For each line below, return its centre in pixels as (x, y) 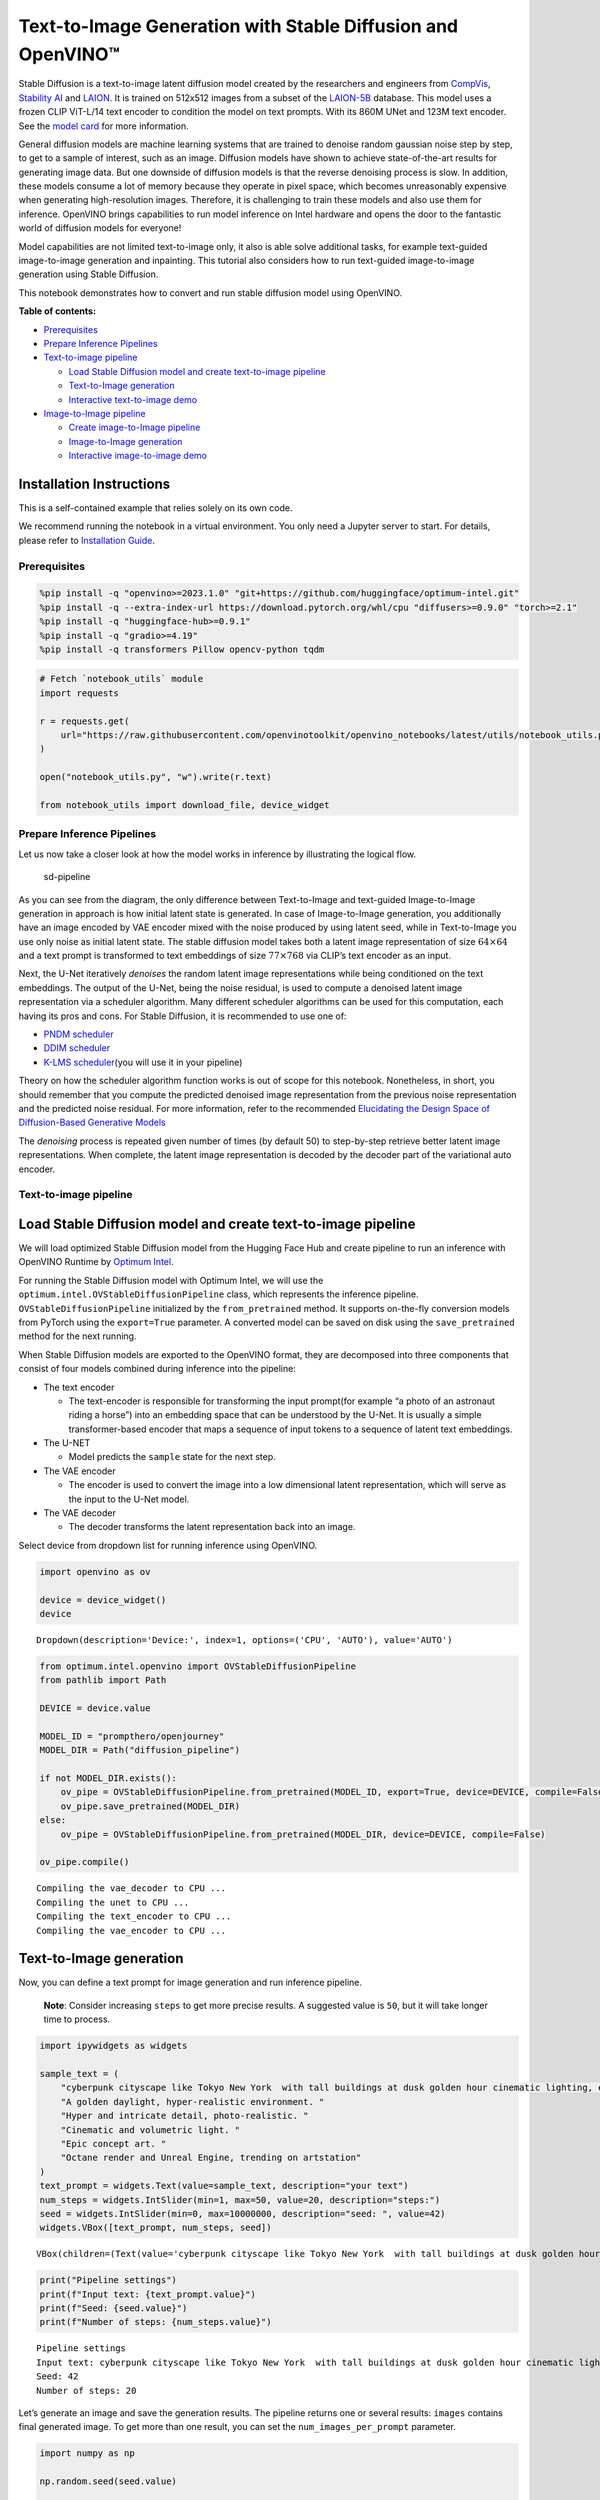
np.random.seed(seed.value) (108, 2481)
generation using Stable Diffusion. (88, 274)
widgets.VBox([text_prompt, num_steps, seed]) (155, 2228)
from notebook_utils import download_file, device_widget (184, 805)
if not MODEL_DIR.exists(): (108, 1778)
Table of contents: (57, 311)
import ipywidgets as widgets (113, 2046)
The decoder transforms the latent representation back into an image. (212, 1527)
